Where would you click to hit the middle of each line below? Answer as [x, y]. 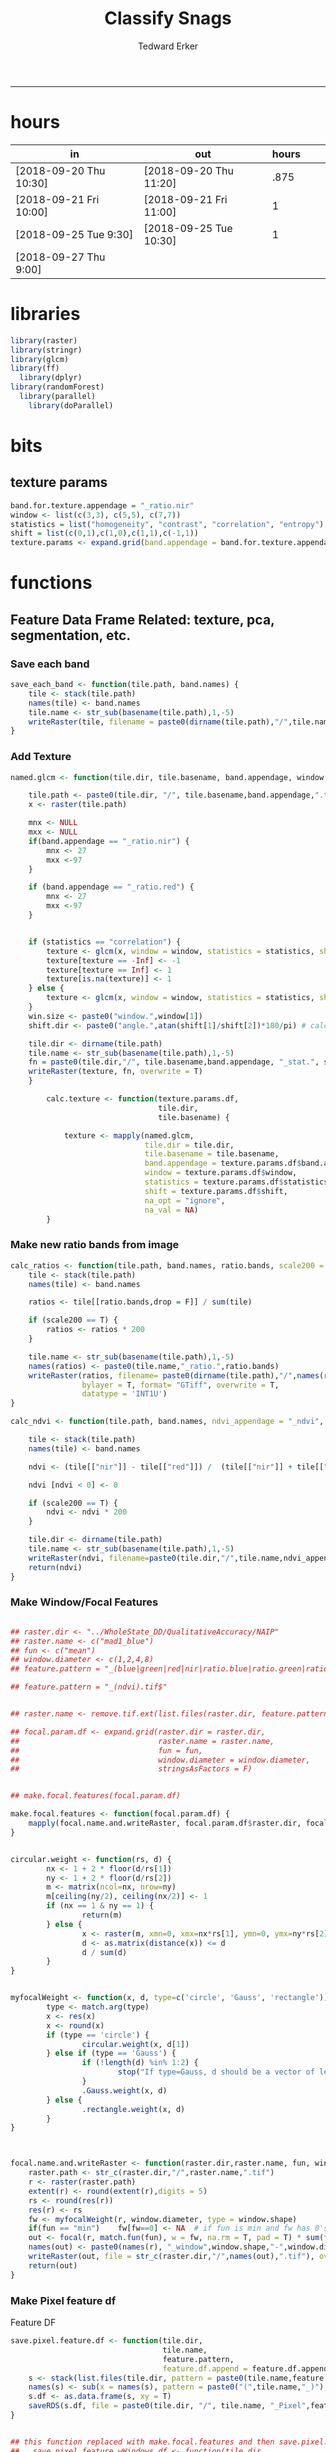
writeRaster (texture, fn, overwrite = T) [115, 1072]
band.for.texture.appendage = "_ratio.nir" [102, 505]
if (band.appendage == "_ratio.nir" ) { [109, 841]
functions [51, 583]
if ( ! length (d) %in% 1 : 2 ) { [140, 2063]
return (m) [102, 1915]
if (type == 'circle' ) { [98, 2035]
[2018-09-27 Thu [60, 257]
